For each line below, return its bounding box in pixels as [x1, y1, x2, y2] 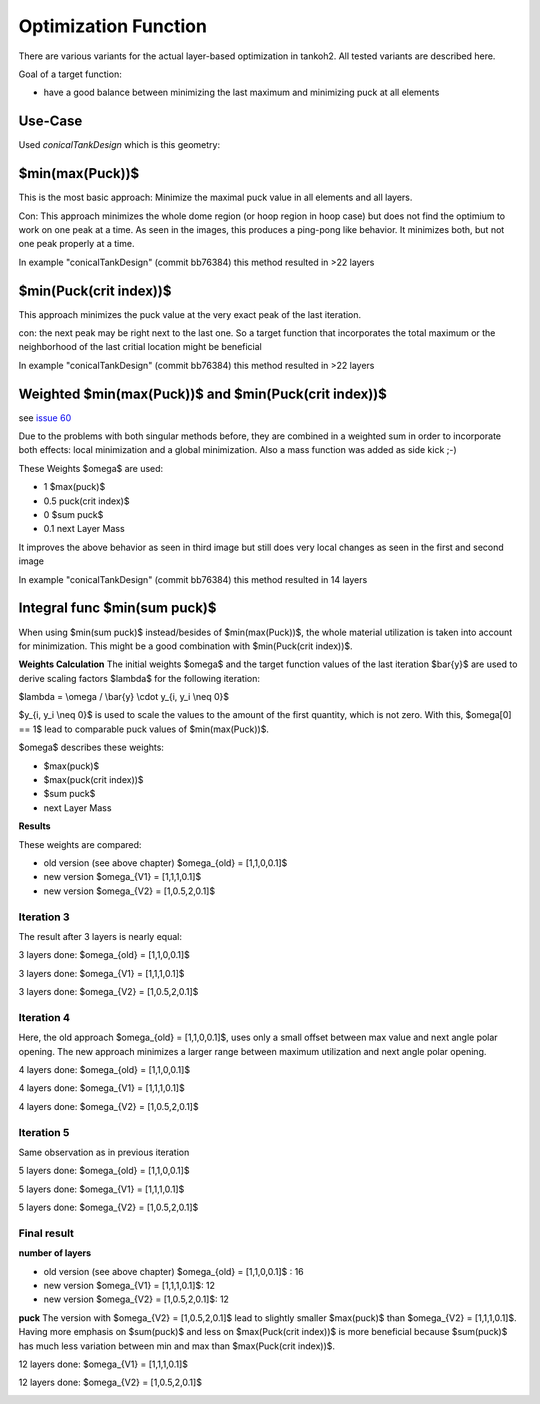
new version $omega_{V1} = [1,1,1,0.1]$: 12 [43, 1280, 215, 1291]
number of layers [18, 1247, 92, 1259]
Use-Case [18, 113, 83, 130]
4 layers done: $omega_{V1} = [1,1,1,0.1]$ [18, 1082, 185, 1094]
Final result [18, 1226, 75, 1240]
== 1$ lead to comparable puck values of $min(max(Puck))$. [18, 723, 270, 735]
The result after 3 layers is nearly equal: [18, 930, 182, 942]
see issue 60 [18, 411, 72, 424]
